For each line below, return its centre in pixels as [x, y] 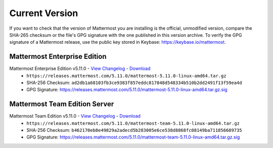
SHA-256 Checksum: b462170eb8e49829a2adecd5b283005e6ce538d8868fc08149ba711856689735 [134, 130]
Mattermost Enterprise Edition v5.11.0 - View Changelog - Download [80, 68]
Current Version [44, 13]
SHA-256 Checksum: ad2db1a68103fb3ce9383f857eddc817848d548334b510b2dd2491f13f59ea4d [134, 83]
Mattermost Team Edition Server [62, 104]
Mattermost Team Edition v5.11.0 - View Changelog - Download [75, 116]
